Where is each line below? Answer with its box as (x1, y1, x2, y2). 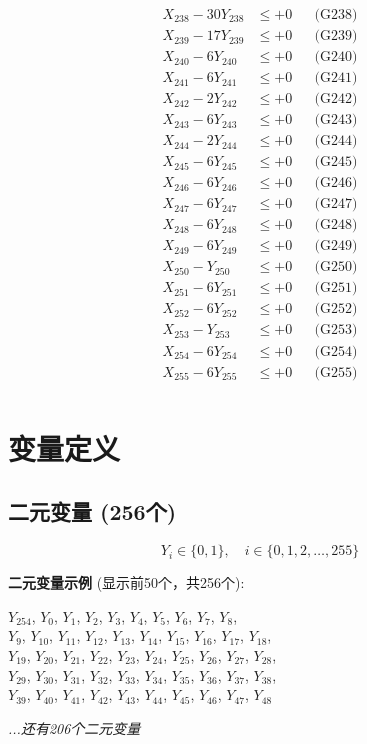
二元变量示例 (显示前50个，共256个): (8, 572, 245, 593)
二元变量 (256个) (8, 496, 177, 527)
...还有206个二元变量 (8, 717, 141, 738)
